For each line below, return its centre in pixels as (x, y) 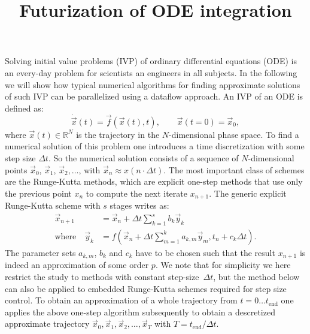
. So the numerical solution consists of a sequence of (143, 157)
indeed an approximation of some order (77, 265)
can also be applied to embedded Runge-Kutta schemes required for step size (146, 288)
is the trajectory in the (118, 134)
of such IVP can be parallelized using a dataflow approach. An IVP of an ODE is (154, 96)
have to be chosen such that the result (205, 252)
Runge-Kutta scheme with (53, 205)
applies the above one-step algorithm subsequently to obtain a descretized (140, 312)
